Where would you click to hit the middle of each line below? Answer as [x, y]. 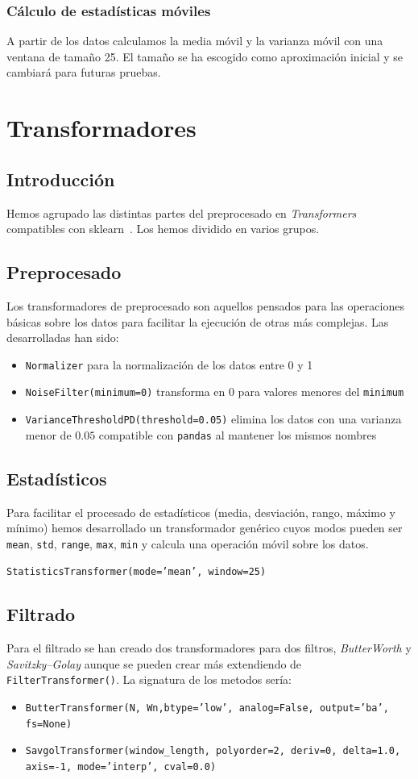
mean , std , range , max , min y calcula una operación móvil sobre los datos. [188, 543]
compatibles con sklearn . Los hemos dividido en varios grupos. [163, 229]
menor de [48, 434]
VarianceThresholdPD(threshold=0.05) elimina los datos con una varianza [213, 419]
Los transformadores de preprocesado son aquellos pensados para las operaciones [205, 305]
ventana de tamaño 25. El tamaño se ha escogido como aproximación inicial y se [205, 56]
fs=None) [49, 724]
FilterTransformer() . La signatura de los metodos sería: [149, 679]
